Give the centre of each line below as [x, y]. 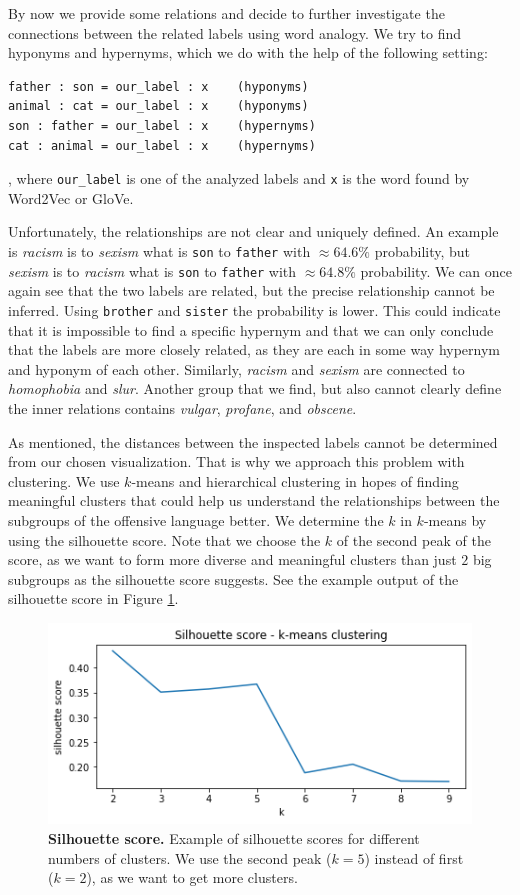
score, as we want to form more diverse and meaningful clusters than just [232, 559]
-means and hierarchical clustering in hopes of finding [295, 480]
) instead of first [414, 857]
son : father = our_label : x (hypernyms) [162, 125]
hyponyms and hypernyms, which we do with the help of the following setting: [248, 52]
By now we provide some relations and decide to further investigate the [226, 13]
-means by [455, 519]
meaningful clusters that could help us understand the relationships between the [254, 500]
